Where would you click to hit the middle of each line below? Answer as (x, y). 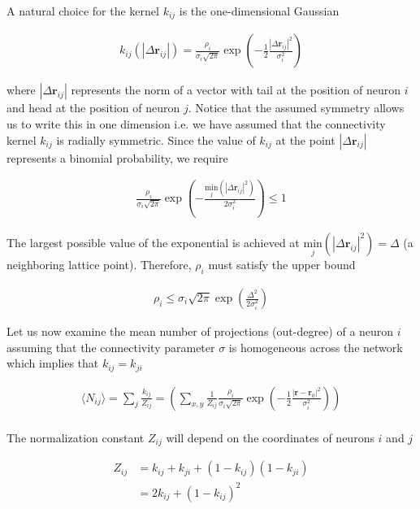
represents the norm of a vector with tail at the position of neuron (236, 90)
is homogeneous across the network (316, 347)
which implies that (53, 363)
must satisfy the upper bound (282, 265)
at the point (305, 139)
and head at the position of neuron (93, 108)
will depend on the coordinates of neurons (270, 437)
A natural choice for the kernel (83, 11)
